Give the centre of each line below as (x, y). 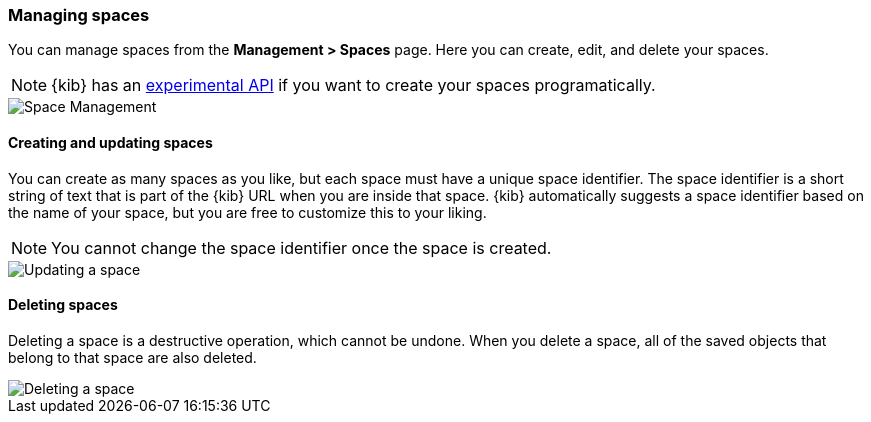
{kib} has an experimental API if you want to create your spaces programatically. (353, 85)
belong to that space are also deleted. (132, 357)
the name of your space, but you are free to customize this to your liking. (247, 212)
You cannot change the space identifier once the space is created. (301, 247)
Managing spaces (79, 15)
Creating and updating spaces (110, 142)
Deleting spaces (63, 305)
